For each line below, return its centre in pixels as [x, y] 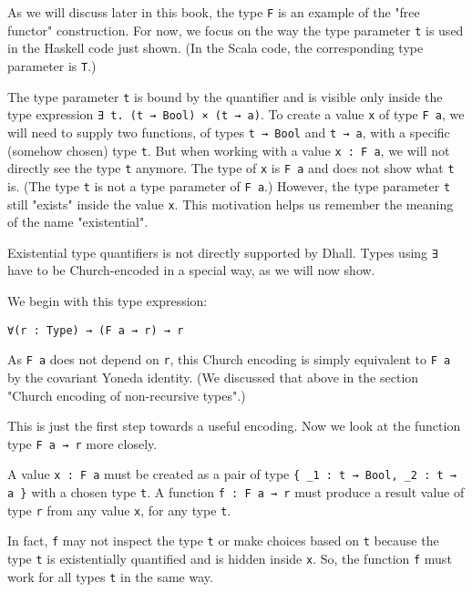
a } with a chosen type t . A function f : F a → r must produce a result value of [236, 492]
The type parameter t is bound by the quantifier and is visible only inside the [225, 96]
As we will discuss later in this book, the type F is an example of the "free [214, 12]
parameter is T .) [52, 65]
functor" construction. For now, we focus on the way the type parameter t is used [236, 30]
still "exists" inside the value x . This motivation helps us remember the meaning [231, 204]
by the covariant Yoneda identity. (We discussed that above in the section [213, 377]
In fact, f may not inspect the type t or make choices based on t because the [223, 541]
